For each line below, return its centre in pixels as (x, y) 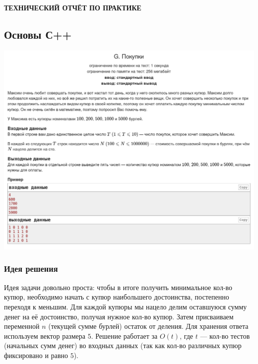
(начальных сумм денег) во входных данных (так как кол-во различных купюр (123, 345)
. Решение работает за (124, 335)
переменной (22, 326)
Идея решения (31, 269)
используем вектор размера (45, 335)
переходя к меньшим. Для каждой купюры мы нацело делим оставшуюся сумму (126, 306)
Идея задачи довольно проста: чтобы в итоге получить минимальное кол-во (118, 287)
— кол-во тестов (225, 335)
